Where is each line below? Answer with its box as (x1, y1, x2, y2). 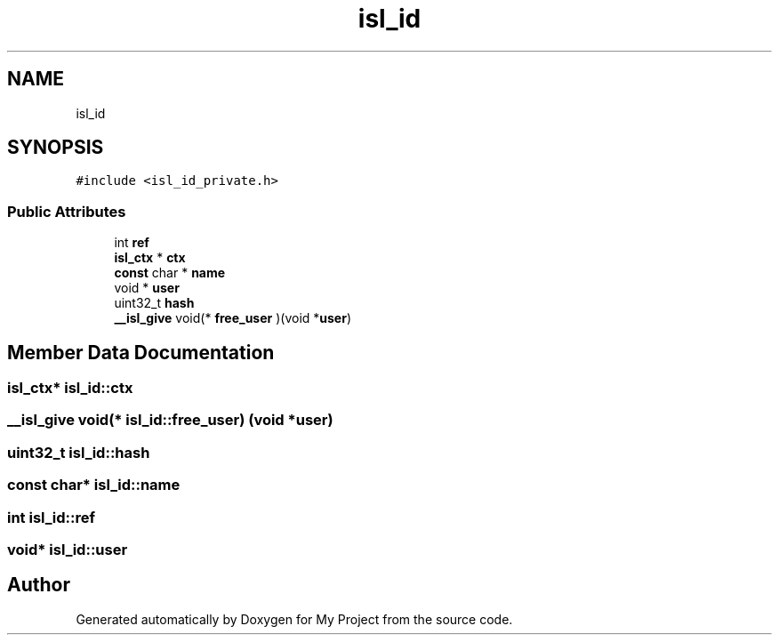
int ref (114, 235, 149, 251)
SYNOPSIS (7, 136, 104, 159)
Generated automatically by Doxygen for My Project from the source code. (76, 611, 513, 627)
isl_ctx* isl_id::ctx (7, 379, 133, 397)
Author (7, 574, 70, 597)
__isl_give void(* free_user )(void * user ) (114, 310, 352, 326)
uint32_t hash (114, 295, 195, 311)
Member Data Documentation (7, 341, 275, 364)
